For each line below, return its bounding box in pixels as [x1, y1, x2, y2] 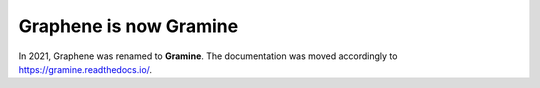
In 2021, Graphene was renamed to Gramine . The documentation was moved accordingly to [18, 50, 398, 62]
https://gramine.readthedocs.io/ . [18, 63, 153, 75]
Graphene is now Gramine [18, 15, 239, 37]
